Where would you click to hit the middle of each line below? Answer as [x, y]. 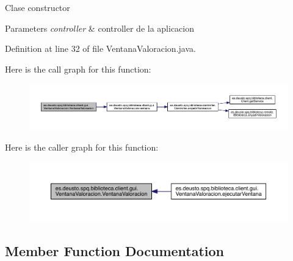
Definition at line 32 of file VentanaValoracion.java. [100, 48]
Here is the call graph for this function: [78, 69]
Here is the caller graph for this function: [82, 147]
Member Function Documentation [115, 250]
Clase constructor [38, 7]
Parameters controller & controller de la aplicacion [100, 28]
